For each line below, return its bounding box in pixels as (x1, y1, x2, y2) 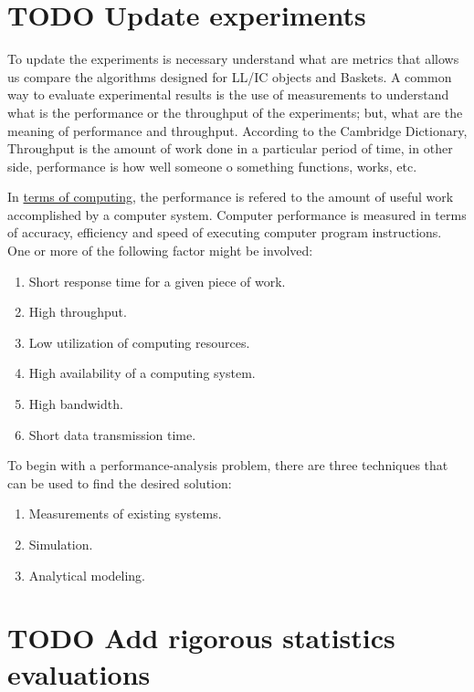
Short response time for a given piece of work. (28, 271, 286, 290)
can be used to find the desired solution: (7, 473, 232, 492)
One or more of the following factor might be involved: (7, 241, 313, 260)
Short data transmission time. (28, 425, 196, 444)
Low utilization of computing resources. (28, 332, 250, 351)
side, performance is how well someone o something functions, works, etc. (7, 156, 417, 175)
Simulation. (28, 535, 93, 553)
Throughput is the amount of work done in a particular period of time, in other (7, 139, 453, 158)
